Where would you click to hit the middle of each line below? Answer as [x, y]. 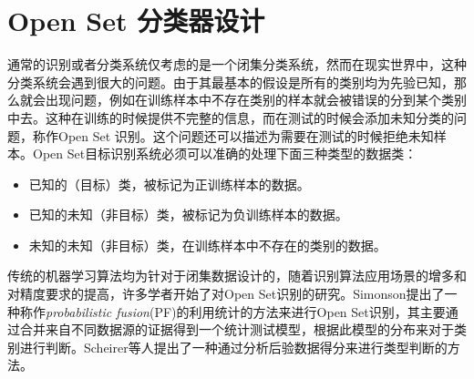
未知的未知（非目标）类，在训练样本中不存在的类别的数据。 [207, 245]
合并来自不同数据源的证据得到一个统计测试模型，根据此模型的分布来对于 [237, 329]
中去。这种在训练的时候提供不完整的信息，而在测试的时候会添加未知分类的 [231, 117]
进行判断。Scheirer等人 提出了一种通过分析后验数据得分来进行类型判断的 [233, 347]
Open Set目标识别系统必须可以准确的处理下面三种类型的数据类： [225, 154]
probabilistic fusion [98, 311]
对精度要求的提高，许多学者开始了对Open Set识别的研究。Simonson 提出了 [226, 294]
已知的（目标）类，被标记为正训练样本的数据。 [169, 184]
